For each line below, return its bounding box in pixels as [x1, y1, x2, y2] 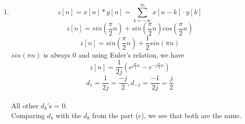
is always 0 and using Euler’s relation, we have [43, 49, 184, 60]
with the [56, 110, 82, 120]
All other [11, 100, 39, 110]
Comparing [11, 110, 45, 120]
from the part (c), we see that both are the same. [92, 110, 242, 120]
